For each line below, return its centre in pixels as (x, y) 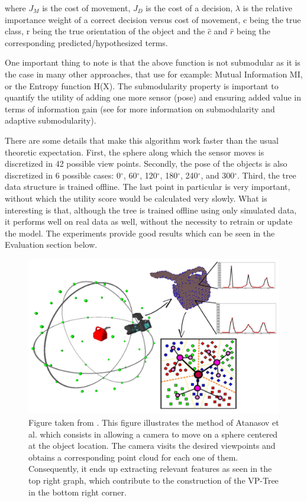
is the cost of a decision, (189, 8)
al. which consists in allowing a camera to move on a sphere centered (153, 434)
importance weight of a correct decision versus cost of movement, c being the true (153, 19)
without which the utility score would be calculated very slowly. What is (136, 198)
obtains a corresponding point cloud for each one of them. (133, 457)
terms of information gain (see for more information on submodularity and (140, 109)
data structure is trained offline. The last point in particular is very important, (148, 187)
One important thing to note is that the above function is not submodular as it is (153, 62)
